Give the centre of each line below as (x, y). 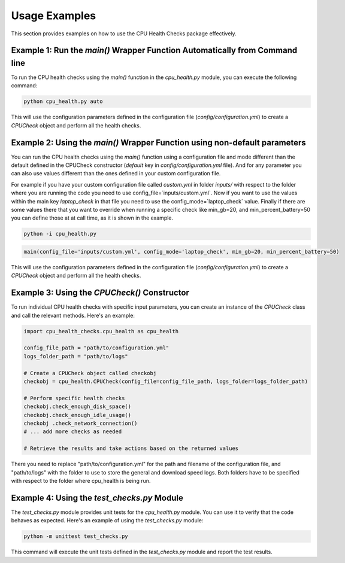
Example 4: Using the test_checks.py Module (97, 497)
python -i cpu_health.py (60, 234)
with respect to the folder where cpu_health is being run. (81, 480)
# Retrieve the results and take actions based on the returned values (131, 448)
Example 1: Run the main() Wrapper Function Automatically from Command (154, 51)
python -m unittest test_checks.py (76, 536)
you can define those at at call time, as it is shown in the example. (92, 218)
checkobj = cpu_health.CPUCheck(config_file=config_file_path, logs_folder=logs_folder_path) (166, 381)
